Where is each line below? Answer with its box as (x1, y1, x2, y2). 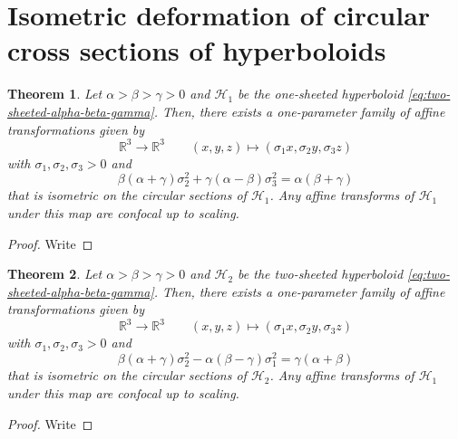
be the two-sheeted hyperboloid (238, 264, 404, 283)
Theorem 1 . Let (7, 84, 102, 103)
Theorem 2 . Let (7, 264, 102, 283)
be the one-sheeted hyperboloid (238, 84, 404, 103)
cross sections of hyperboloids (7, 32, 386, 69)
